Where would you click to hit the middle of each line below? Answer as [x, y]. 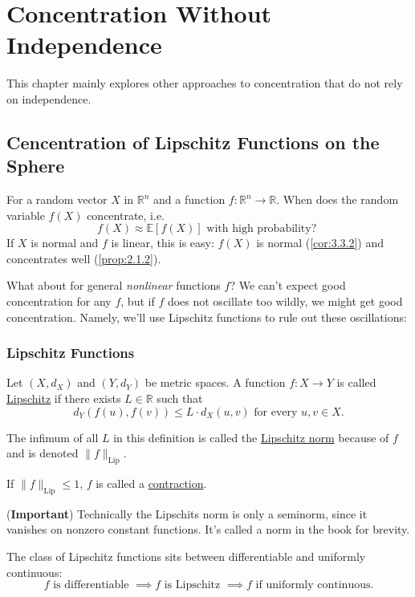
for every [276, 412]
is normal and [65, 243]
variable [26, 215]
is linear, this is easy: [163, 243]
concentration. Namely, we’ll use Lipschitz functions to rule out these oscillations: [207, 317]
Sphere [36, 166]
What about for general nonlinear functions [114, 285]
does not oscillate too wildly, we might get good [285, 301]
